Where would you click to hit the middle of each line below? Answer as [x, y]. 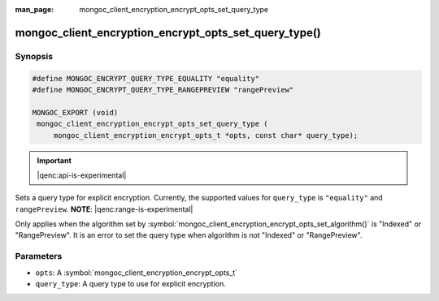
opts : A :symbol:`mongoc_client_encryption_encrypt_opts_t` [137, 273]
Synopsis [34, 56]
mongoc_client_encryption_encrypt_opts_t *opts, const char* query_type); [206, 135]
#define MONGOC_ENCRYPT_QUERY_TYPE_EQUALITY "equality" [146, 78]
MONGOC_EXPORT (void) [75, 112]
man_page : [35, 9]
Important [54, 160]
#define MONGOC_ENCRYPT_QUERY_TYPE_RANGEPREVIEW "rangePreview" [163, 90]
